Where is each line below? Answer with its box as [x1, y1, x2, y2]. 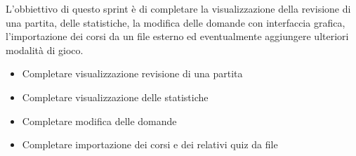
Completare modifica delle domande [22, 113, 177, 128]
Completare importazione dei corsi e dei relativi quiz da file [22, 137, 278, 152]
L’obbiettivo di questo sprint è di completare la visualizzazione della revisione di [6, 1, 351, 15]
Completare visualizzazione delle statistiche [22, 89, 209, 104]
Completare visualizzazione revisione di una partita [22, 66, 243, 81]
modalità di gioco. [6, 42, 84, 57]
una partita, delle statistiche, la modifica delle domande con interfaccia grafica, [6, 15, 345, 30]
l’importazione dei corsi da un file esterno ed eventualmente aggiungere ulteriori [6, 29, 349, 44]
